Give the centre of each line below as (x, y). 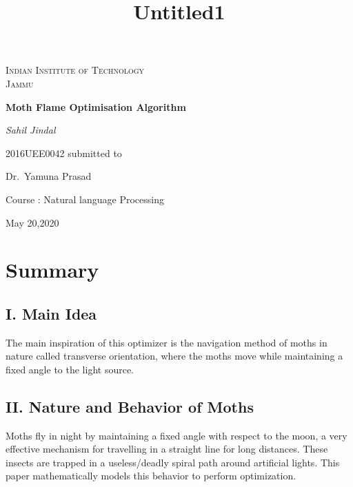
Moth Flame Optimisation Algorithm (96, 106)
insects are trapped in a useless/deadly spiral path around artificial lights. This (173, 462)
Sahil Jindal (31, 130)
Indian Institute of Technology (75, 70)
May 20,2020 (32, 222)
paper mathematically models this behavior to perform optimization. (151, 476)
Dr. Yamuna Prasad (49, 176)
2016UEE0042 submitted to (64, 153)
